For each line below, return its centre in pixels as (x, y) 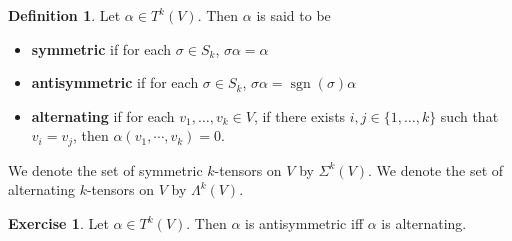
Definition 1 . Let (64, 15)
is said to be (293, 15)
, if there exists (299, 115)
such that (469, 115)
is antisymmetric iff (304, 223)
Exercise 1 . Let (58, 223)
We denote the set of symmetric (105, 169)
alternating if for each (103, 115)
